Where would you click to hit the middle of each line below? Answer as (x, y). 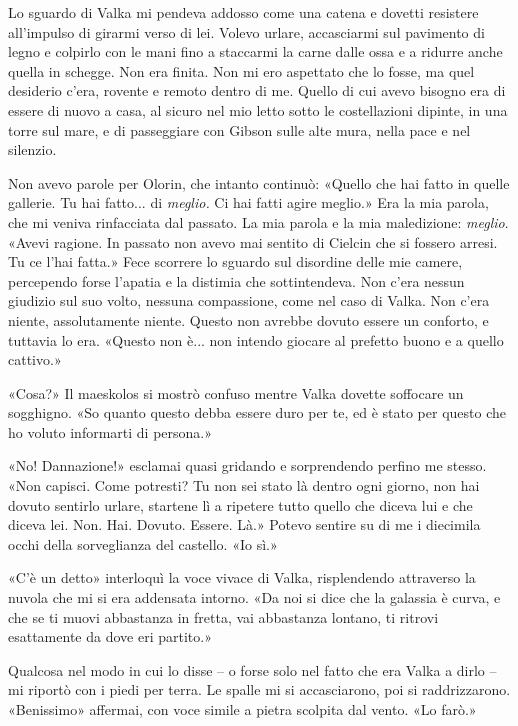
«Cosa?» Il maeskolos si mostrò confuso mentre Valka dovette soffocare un (236, 392)
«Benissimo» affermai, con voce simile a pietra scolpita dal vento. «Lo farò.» (242, 709)
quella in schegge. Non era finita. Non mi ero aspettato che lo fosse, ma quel (241, 70)
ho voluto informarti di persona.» (110, 431)
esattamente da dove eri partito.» (110, 636)
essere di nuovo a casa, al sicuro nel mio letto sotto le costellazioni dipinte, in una (258, 109)
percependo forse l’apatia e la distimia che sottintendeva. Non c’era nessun (236, 280)
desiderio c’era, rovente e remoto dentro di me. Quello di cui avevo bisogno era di (257, 90)
